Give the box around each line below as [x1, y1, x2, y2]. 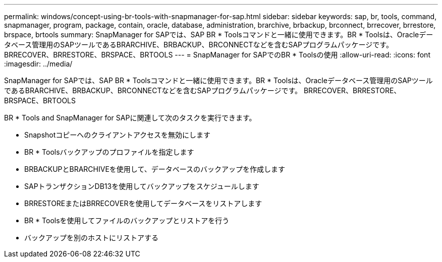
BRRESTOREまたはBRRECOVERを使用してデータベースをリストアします [24, 199, 262, 208]
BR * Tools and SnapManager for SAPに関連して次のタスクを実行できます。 [4, 113, 256, 122]
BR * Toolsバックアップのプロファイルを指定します [24, 148, 194, 156]
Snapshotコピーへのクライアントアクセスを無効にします [24, 130, 211, 139]
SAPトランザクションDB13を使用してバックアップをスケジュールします [24, 182, 259, 190]
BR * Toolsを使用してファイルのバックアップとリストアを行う [24, 216, 230, 225]
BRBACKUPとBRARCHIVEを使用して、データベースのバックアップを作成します [24, 165, 285, 173]
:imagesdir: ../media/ [4, 59, 73, 68]
